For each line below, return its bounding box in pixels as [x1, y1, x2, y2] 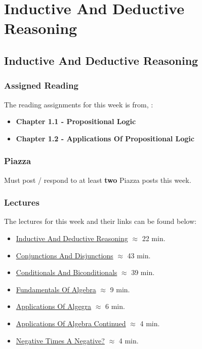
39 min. [131, 267, 155, 278]
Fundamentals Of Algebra [16, 284, 96, 294]
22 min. [142, 232, 166, 243]
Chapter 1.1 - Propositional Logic [16, 116, 136, 127]
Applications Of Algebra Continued [16, 318, 126, 328]
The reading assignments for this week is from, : [4, 99, 153, 109]
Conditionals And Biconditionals [16, 267, 117, 278]
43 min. [127, 250, 151, 260]
